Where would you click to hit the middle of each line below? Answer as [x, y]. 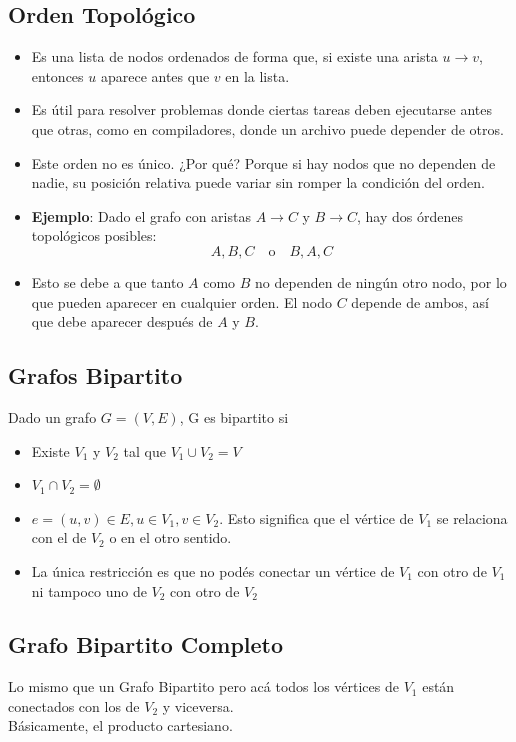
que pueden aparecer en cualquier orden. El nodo [182, 301]
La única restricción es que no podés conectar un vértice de [213, 570]
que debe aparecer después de [122, 321]
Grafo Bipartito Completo [146, 644]
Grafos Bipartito [95, 375]
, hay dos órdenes [410, 215]
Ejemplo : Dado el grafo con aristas [141, 215]
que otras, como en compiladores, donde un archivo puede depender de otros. [267, 128]
